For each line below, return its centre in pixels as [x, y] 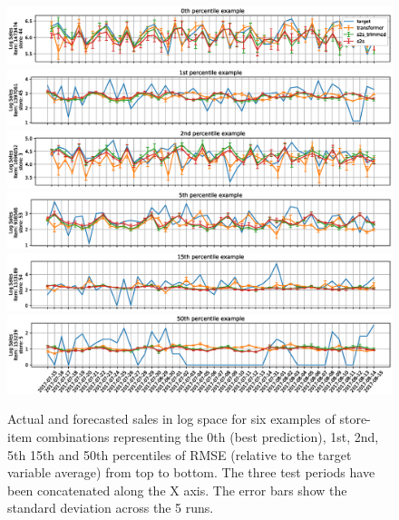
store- [355, 419]
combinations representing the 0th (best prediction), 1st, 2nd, [207, 437]
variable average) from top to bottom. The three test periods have [191, 472]
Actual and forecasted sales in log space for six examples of [171, 419]
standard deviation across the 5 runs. [111, 508]
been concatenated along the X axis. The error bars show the [177, 490]
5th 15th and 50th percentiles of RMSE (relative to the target [180, 454]
